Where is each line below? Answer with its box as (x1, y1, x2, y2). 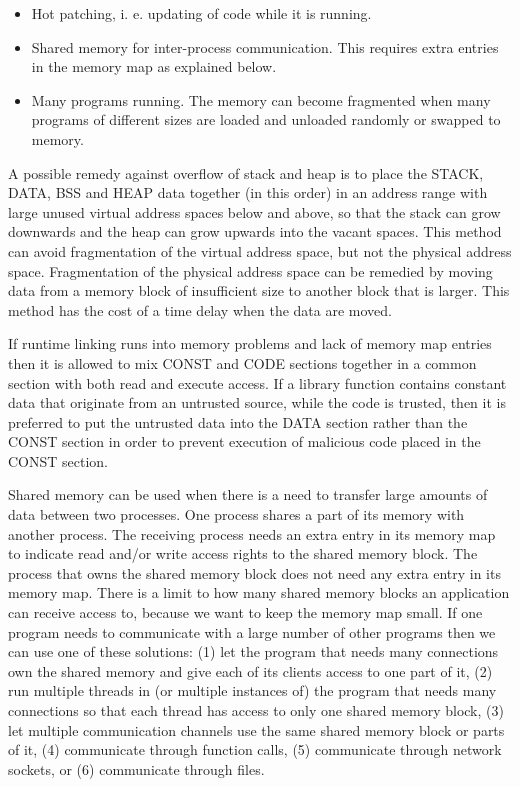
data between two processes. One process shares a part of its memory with (8, 504, 465, 525)
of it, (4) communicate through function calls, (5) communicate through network (8, 739, 502, 760)
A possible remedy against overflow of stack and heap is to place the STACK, (8, 162, 484, 183)
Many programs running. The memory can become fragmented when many (31, 89, 491, 110)
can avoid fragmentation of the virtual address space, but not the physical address (8, 240, 512, 261)
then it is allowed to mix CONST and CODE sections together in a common (8, 352, 477, 373)
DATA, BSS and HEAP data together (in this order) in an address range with (8, 182, 488, 203)
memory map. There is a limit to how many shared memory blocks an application (8, 582, 510, 603)
